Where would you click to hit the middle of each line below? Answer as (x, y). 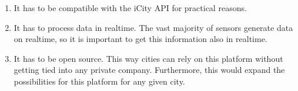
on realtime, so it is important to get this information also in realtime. (140, 39)
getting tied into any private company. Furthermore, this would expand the (149, 70)
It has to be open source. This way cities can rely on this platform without (148, 58)
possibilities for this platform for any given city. (99, 81)
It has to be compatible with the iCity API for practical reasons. (130, 8)
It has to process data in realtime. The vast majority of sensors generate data (153, 27)
